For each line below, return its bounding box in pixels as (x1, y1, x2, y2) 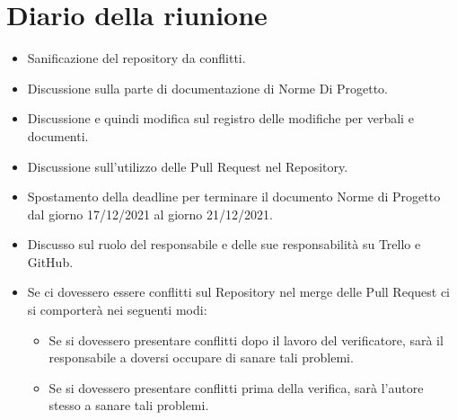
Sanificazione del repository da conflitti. (27, 49, 246, 67)
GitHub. (27, 252, 74, 271)
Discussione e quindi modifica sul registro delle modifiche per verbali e (27, 109, 414, 128)
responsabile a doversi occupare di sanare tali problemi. (48, 348, 354, 367)
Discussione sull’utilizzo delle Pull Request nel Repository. (27, 156, 348, 175)
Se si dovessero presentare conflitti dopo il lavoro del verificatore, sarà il (48, 330, 444, 349)
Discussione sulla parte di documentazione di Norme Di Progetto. (27, 78, 388, 97)
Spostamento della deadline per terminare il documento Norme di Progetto (27, 187, 441, 206)
